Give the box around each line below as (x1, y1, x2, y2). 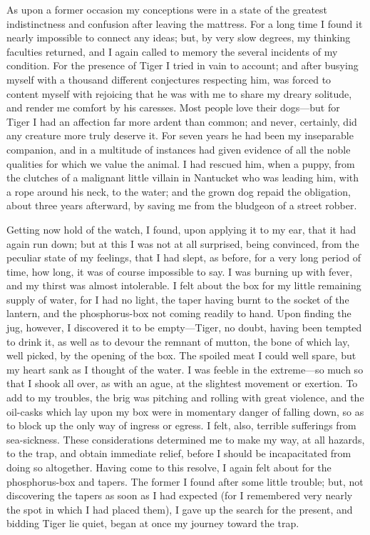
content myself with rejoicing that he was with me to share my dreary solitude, (6, 86, 352, 101)
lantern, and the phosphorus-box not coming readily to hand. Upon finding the (6, 306, 351, 321)
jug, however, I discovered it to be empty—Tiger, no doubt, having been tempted (6, 320, 362, 335)
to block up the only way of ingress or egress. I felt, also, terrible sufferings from (6, 418, 356, 433)
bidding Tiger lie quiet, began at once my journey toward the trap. (6, 516, 299, 531)
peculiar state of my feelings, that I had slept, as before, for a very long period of (6, 250, 361, 265)
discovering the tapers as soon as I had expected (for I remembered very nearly (6, 488, 353, 503)
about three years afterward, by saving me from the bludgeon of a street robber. (6, 198, 357, 213)
